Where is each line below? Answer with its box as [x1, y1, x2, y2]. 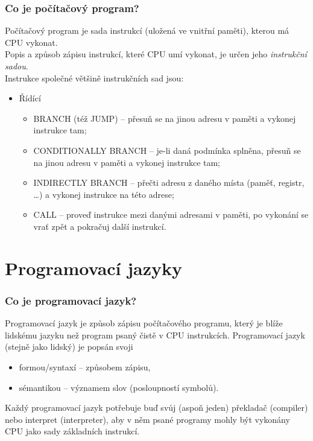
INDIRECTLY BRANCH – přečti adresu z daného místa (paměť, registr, [33, 176, 305, 189]
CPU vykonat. [5, 36, 58, 48]
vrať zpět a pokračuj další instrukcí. [33, 220, 166, 232]
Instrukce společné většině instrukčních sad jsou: [5, 71, 184, 84]
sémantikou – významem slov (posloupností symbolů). [19, 381, 219, 393]
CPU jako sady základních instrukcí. [5, 425, 140, 437]
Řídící [19, 92, 41, 104]
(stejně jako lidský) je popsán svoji [5, 340, 133, 353]
